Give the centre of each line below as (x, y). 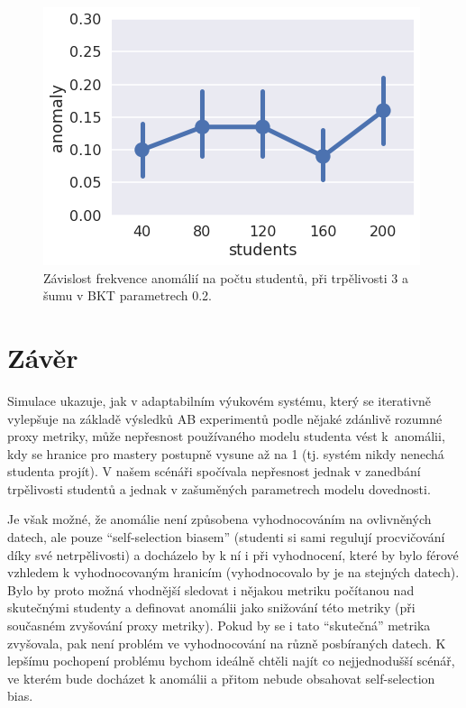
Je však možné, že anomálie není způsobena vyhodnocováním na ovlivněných (219, 519)
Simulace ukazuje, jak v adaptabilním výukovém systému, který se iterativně (219, 400)
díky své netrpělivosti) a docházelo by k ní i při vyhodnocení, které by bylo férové (233, 554)
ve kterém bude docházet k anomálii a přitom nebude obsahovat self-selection (221, 678)
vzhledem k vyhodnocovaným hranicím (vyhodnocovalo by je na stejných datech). (233, 572)
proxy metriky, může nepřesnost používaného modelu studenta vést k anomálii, (226, 436)
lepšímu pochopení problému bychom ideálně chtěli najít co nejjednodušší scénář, (231, 661)
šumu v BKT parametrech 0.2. (128, 295)
